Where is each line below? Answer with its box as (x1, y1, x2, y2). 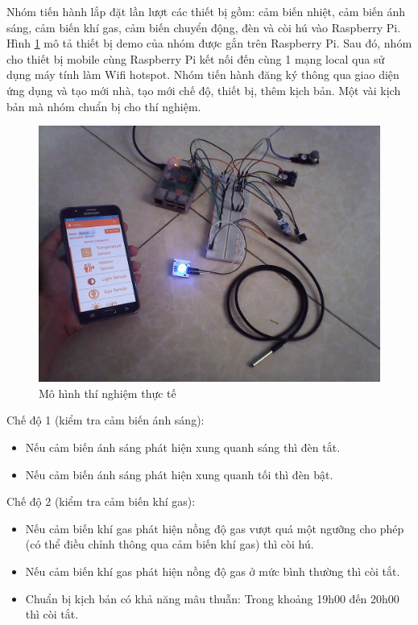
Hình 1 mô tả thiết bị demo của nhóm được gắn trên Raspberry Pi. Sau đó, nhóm (6, 35, 412, 52)
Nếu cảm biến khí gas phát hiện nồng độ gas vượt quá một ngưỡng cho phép (25, 519, 404, 536)
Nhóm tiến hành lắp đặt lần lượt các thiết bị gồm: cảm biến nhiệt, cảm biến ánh (6, 3, 406, 19)
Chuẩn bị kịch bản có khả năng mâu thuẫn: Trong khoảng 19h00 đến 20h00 (25, 590, 399, 606)
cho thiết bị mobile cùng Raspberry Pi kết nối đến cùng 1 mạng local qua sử (6, 50, 385, 67)
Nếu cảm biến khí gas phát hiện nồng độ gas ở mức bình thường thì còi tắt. (25, 562, 400, 579)
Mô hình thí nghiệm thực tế (39, 384, 176, 401)
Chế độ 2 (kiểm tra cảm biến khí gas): (6, 493, 196, 510)
